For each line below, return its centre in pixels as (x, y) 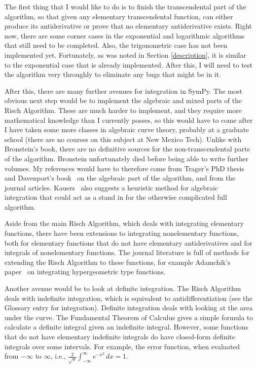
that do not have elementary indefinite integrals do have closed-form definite (120, 336)
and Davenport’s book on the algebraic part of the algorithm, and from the (120, 178)
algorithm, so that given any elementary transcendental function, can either (119, 16)
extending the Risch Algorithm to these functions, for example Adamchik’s (117, 262)
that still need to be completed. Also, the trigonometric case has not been (116, 45)
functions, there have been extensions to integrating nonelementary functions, (122, 233)
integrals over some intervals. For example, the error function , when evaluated (122, 346)
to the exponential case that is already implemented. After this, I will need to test (128, 64)
